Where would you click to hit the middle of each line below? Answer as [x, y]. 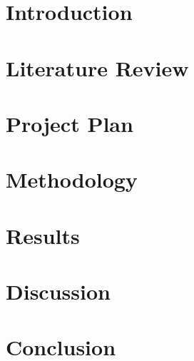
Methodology [72, 179]
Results [43, 235]
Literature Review [97, 67]
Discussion [58, 291]
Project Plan [70, 123]
